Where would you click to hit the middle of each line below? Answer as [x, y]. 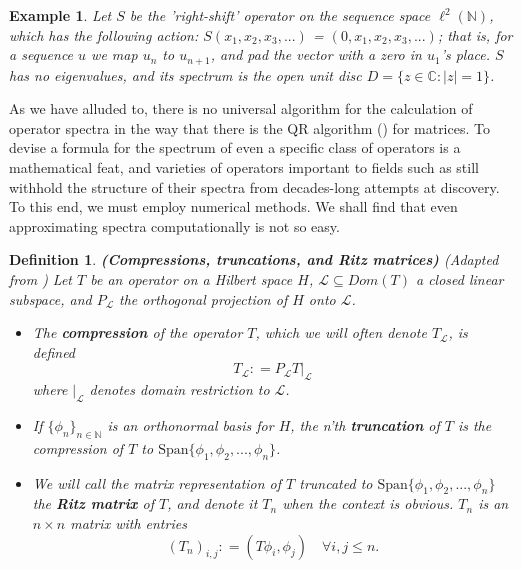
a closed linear [460, 278]
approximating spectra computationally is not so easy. [174, 225]
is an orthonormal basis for [190, 424]
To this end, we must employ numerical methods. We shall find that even [233, 206]
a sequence [41, 54]
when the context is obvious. [368, 503]
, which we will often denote [341, 332]
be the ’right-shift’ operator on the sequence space [280, 15]
